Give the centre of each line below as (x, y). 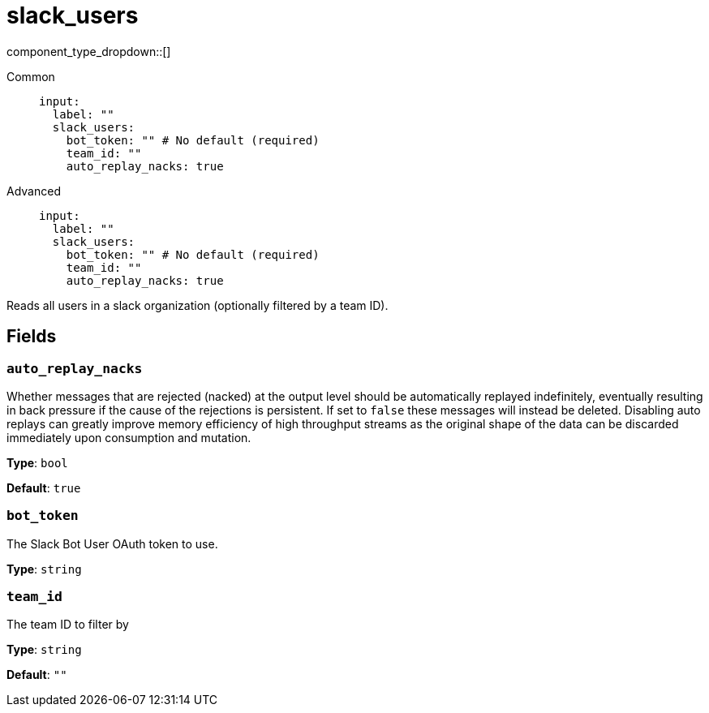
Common (31, 76)
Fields (32, 337)
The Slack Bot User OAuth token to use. (112, 543)
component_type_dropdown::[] (89, 51)
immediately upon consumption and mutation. (129, 437)
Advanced (34, 191)
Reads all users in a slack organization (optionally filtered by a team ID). (198, 305)
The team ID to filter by (68, 625)
